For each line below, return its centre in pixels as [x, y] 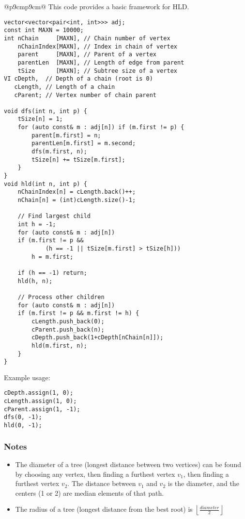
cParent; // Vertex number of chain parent [85, 95]
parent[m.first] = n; [66, 135]
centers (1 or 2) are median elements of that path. [90, 493]
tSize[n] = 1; [40, 119]
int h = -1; [37, 224]
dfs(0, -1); [23, 417]
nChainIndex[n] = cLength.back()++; [77, 192]
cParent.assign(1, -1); [42, 409]
